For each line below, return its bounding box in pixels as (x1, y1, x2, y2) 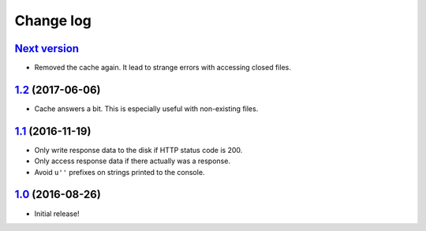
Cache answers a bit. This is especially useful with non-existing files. (34, 103, 259, 114)
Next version (14, 42, 79, 55)
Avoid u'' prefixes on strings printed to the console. (34, 167, 205, 177)
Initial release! (34, 209, 80, 218)
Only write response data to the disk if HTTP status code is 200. (34, 145, 243, 155)
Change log (14, 12, 92, 29)
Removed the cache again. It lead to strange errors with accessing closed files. (34, 63, 291, 73)
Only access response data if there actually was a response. (34, 156, 230, 166)
